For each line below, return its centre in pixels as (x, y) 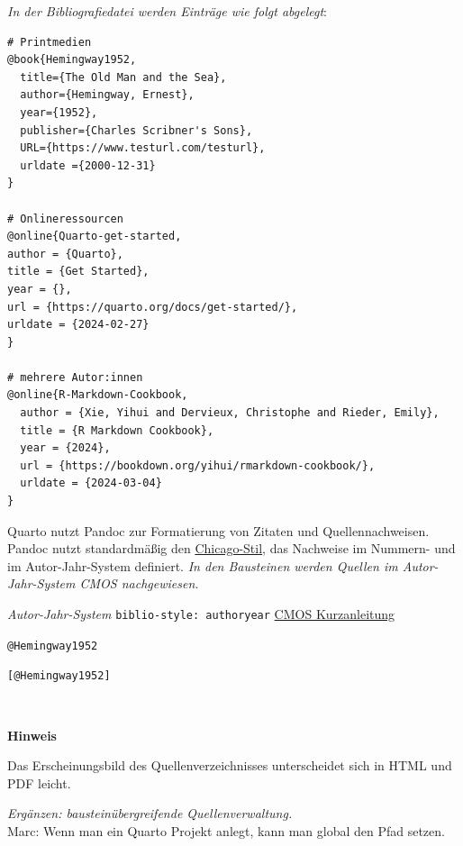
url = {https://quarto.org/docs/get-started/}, (153, 307)
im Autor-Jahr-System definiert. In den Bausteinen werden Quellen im (203, 565)
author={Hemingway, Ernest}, (107, 95)
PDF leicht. (39, 782)
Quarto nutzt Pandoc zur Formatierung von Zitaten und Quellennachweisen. (218, 530)
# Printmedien (50, 42)
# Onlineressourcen (65, 218)
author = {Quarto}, (65, 254)
